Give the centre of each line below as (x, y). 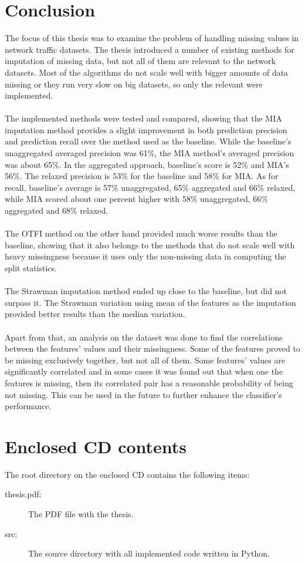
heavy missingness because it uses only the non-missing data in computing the (145, 256)
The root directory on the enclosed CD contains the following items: (127, 474)
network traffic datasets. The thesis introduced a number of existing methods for (150, 49)
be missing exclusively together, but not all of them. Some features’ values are (145, 360)
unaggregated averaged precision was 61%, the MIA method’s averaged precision (150, 153)
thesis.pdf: (23, 494)
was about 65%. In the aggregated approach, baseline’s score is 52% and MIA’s (147, 164)
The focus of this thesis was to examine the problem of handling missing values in (152, 38)
